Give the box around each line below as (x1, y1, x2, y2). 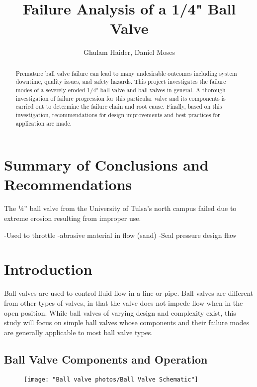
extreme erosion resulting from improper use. (4, 213, 141, 223)
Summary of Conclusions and (4, 155, 209, 175)
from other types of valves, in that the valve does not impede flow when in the (4, 297, 243, 308)
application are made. (15, 119, 72, 127)
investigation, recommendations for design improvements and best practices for (15, 110, 220, 119)
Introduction (4, 259, 92, 279)
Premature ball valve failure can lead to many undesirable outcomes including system (15, 69, 237, 77)
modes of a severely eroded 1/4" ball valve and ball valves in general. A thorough (15, 86, 226, 94)
